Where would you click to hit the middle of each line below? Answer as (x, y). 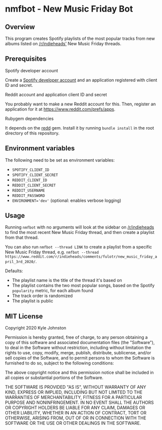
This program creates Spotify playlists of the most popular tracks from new (80, 38)
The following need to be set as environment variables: (60, 160)
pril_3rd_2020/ (20, 262)
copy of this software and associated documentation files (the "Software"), (80, 343)
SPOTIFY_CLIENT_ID (31, 170)
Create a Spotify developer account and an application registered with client (81, 80)
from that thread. (22, 238)
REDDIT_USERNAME (28, 190)
